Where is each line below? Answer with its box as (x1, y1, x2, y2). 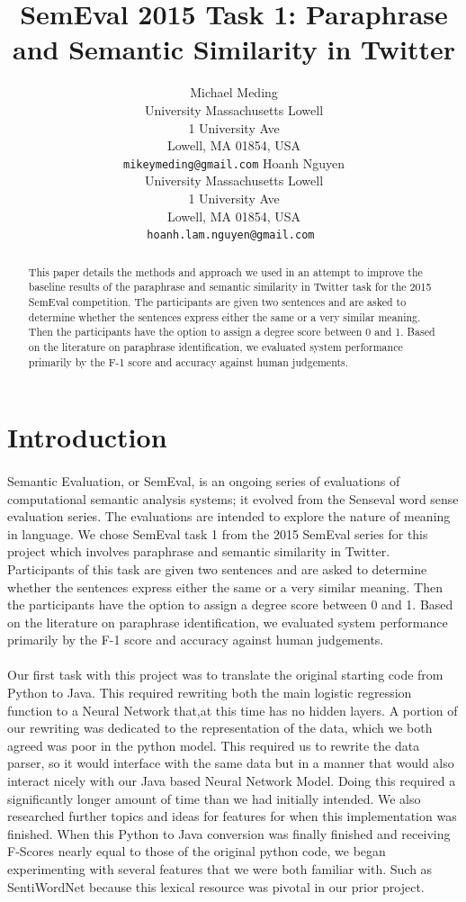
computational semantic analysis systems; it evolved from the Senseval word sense (7, 489, 459, 508)
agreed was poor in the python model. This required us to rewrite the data (7, 735, 420, 754)
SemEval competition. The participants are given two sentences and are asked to (28, 293, 407, 309)
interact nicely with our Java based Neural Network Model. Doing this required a (7, 771, 456, 790)
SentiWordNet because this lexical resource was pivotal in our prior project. (7, 877, 425, 896)
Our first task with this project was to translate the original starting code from (7, 665, 444, 684)
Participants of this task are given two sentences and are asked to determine (7, 559, 427, 578)
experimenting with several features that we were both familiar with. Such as (7, 860, 433, 879)
